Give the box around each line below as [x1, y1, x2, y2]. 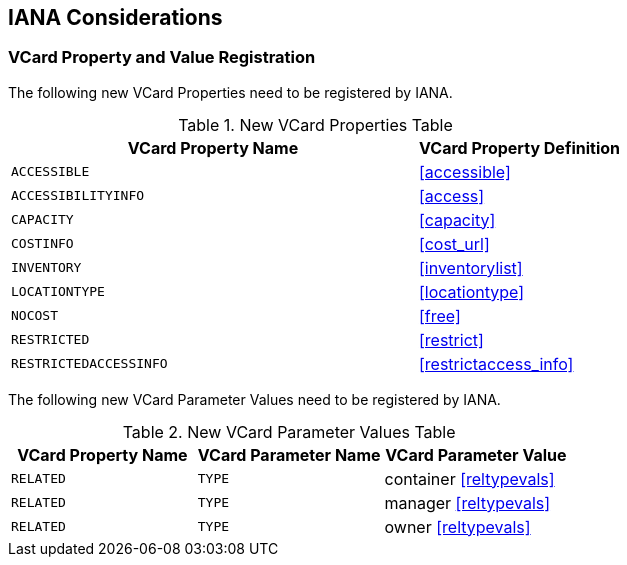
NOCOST [11, 308, 58, 324]
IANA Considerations [8, 5, 223, 30]
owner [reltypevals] [384, 516, 531, 537]
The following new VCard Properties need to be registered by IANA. [8, 83, 453, 101]
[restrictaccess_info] [418, 353, 574, 374]
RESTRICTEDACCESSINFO [11, 356, 168, 372]
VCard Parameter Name [197, 444, 381, 465]
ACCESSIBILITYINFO [11, 188, 145, 204]
